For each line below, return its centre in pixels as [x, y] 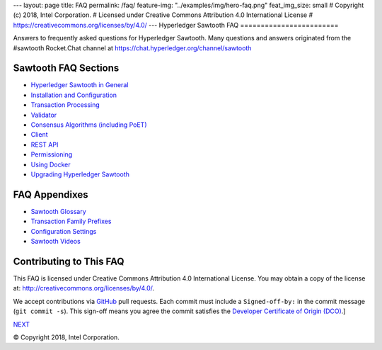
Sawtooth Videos [56, 242]
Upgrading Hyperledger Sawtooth [80, 174]
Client [40, 135]
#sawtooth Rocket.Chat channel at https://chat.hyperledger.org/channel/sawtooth [132, 48]
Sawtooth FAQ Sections [66, 68]
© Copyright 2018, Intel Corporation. [66, 337]
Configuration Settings [64, 231]
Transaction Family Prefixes [71, 221]
